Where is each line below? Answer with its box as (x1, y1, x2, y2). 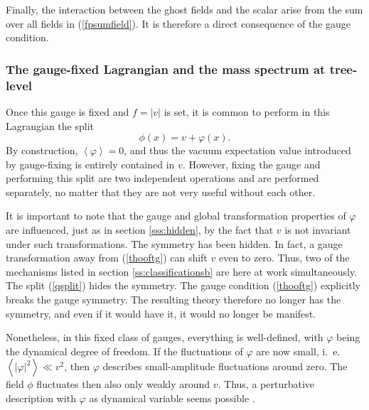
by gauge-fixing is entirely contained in (6, 156, 175, 171)
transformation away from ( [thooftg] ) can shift (6, 250, 208, 265)
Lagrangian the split (6, 118, 94, 133)
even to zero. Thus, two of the (218, 250, 350, 265)
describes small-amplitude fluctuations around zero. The (102, 359, 348, 374)
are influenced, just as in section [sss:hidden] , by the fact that (6, 222, 274, 237)
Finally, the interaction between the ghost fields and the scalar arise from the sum (6, 2, 363, 16)
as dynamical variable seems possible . (89, 391, 255, 406)
